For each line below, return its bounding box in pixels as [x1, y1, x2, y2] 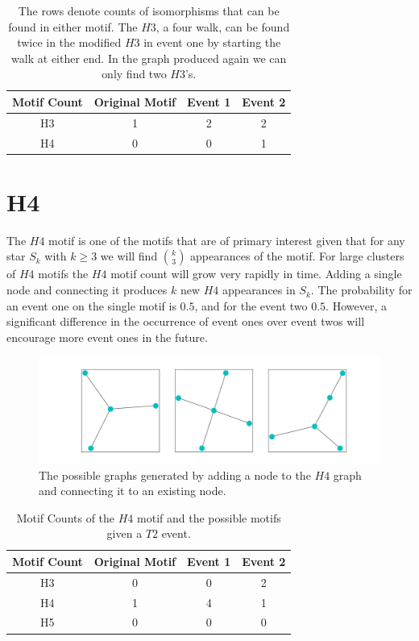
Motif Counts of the [16, 509, 115, 526]
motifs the [38, 265, 89, 282]
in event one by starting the [143, 34, 281, 51]
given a [106, 525, 143, 542]
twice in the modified [17, 34, 122, 51]
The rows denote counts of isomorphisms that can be [18, 2, 280, 19]
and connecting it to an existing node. [39, 482, 226, 499]
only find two [102, 65, 167, 82]
